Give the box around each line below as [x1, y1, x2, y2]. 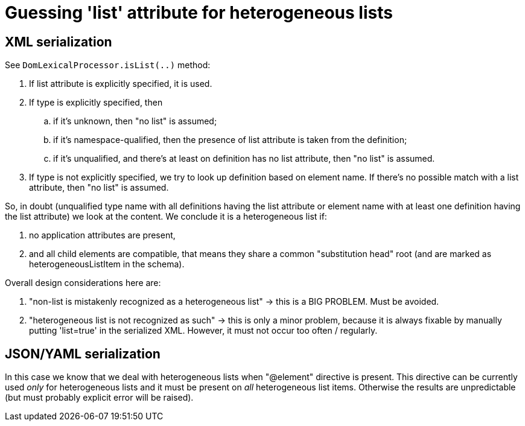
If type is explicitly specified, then [29, 97, 163, 108]
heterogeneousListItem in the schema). [29, 259, 185, 270]
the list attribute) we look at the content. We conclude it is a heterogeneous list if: [5, 211, 327, 222]
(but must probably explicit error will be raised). [5, 392, 194, 403]
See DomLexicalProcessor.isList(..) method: [5, 60, 211, 71]
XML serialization [5, 34, 112, 49]
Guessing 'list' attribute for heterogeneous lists [5, 2, 393, 23]
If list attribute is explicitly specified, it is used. [29, 78, 212, 89]
